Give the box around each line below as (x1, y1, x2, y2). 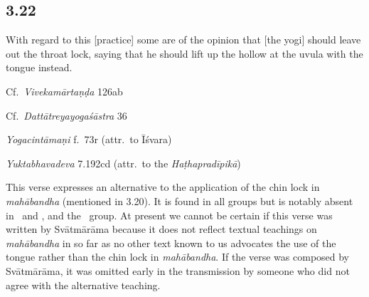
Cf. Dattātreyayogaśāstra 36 (6, 108, 127, 123)
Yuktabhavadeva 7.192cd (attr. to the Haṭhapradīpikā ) (6, 155, 241, 170)
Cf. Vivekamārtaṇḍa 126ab (6, 83, 123, 98)
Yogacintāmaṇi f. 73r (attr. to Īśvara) (6, 132, 172, 147)
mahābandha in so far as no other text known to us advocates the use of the (6, 235, 336, 250)
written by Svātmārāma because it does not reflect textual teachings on (6, 222, 317, 236)
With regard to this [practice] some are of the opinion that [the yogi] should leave (6, 32, 361, 47)
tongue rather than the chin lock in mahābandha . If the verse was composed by (6, 249, 350, 264)
